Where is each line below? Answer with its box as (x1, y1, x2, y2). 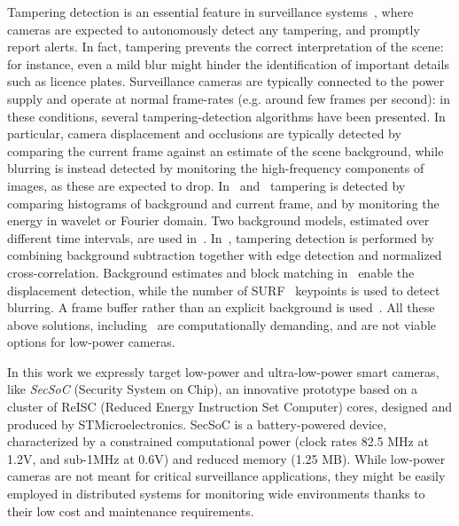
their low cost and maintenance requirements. (7, 501, 254, 520)
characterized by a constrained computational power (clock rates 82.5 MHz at (7, 432, 429, 451)
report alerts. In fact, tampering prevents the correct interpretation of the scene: (7, 37, 444, 56)
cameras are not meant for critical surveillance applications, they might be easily (7, 467, 446, 485)
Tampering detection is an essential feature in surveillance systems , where (7, 3, 414, 20)
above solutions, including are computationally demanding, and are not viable (7, 315, 437, 334)
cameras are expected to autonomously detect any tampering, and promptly (7, 20, 420, 38)
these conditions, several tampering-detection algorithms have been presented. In (7, 106, 446, 125)
